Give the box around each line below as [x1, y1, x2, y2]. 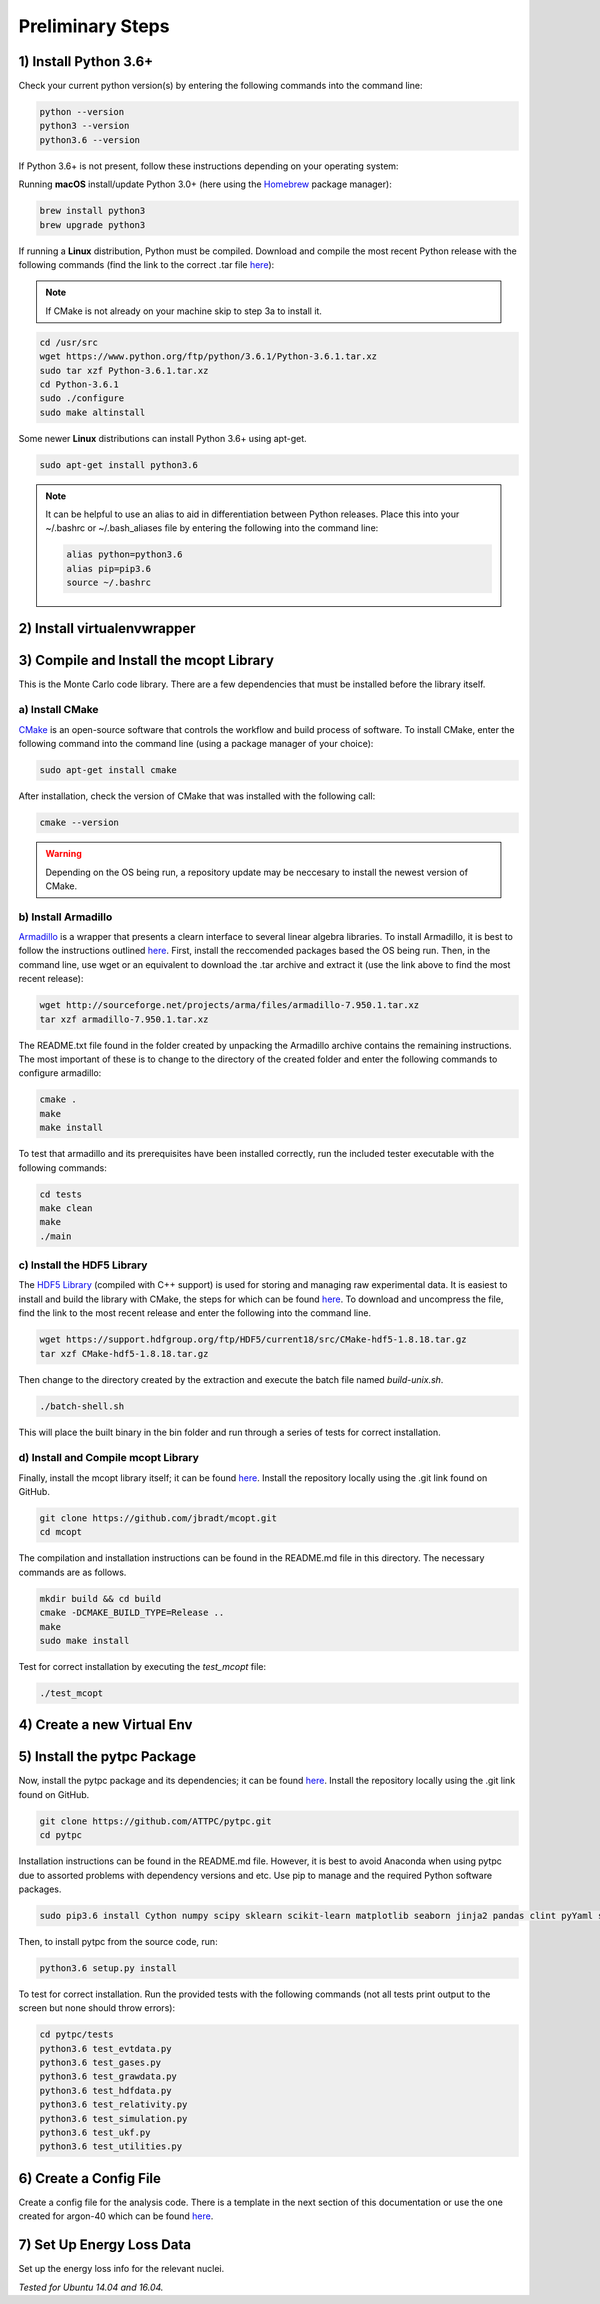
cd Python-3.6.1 [39, 378, 120, 390]
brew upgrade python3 [39, 219, 146, 230]
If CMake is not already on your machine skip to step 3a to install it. [45, 305, 322, 317]
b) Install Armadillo [18, 910, 113, 924]
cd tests [39, 1188, 83, 1200]
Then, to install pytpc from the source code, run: [18, 1935, 219, 1947]
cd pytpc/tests [39, 2029, 114, 2040]
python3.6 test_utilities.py [39, 2141, 183, 2152]
